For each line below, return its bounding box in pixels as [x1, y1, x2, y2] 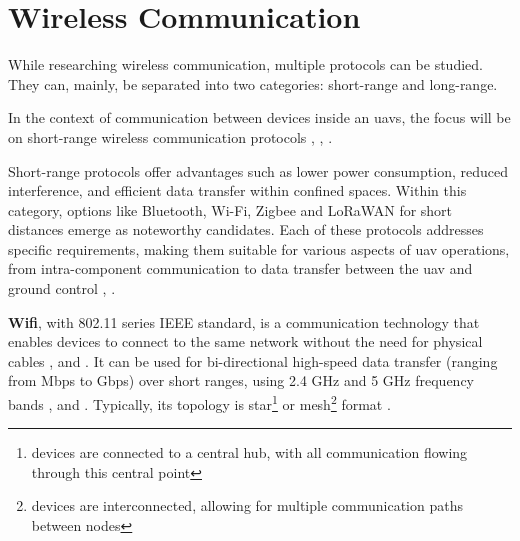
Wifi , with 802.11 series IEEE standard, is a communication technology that [8, 311, 480, 332]
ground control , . [8, 278, 116, 299]
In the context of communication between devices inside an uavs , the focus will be [8, 107, 511, 128]
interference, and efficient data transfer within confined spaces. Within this [8, 180, 467, 201]
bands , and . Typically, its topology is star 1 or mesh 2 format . [8, 391, 391, 414]
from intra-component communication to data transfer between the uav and [8, 258, 473, 279]
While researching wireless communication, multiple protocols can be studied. [8, 54, 483, 75]
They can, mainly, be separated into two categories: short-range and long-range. [8, 73, 498, 94]
